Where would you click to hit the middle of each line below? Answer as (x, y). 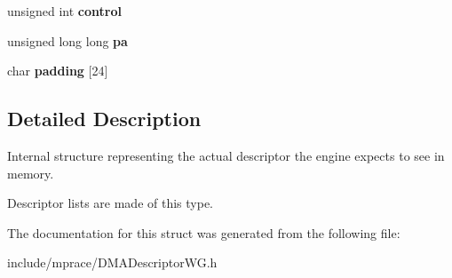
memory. (31, 173)
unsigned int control (64, 11)
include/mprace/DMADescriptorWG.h (112, 262)
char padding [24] (58, 71)
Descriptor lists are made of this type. (110, 203)
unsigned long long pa (67, 40)
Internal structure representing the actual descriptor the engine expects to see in (226, 155)
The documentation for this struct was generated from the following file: (204, 232)
